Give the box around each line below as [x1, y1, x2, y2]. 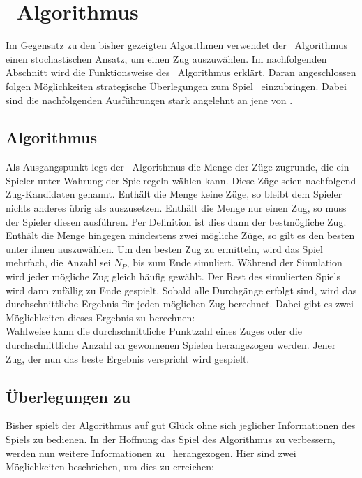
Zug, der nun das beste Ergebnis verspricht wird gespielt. [6, 351, 250, 365]
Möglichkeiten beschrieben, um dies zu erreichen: [6, 459, 214, 474]
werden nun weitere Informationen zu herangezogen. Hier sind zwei [6, 445, 296, 460]
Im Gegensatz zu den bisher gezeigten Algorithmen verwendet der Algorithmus [6, 38, 348, 52]
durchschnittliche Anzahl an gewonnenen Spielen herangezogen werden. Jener [6, 338, 336, 352]
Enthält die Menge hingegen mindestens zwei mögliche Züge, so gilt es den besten [6, 228, 355, 242]
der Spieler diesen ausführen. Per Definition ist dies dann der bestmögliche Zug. [6, 214, 347, 229]
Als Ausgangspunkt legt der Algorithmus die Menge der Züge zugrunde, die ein [6, 159, 349, 174]
